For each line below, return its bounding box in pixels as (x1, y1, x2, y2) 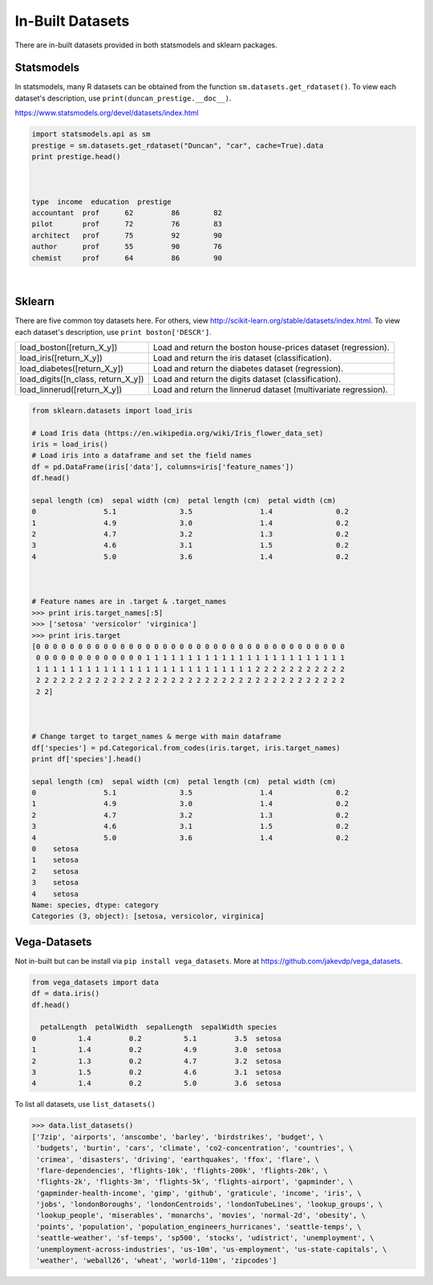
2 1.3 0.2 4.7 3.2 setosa (31, 1056, 281, 1066)
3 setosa (31, 878, 79, 887)
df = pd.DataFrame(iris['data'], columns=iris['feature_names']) (31, 462, 294, 471)
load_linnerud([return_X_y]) (19, 384, 123, 395)
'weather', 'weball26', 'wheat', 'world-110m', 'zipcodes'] (36, 1256, 277, 1265)
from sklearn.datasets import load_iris (31, 406, 192, 415)
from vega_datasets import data (31, 977, 160, 987)
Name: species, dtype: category (31, 900, 160, 909)
